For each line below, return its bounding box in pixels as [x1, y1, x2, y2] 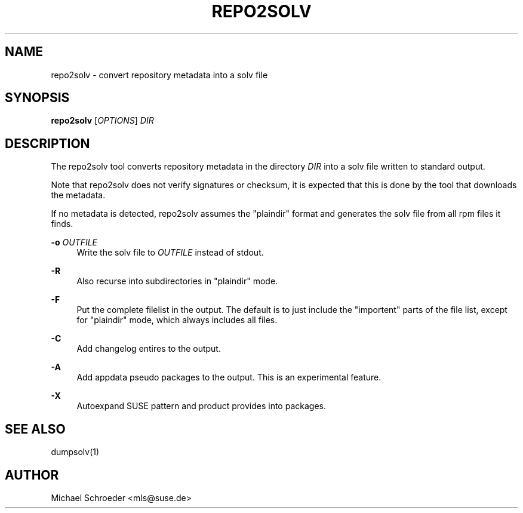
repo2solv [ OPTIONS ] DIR [51, 115, 154, 126]
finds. [51, 219, 73, 229]
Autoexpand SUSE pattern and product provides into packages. [76, 401, 326, 411]
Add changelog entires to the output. [76, 343, 221, 354]
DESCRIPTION [5, 136, 90, 151]
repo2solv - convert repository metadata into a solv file [51, 69, 268, 80]
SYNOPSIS [5, 90, 70, 106]
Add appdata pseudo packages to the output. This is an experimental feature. [76, 372, 382, 383]
